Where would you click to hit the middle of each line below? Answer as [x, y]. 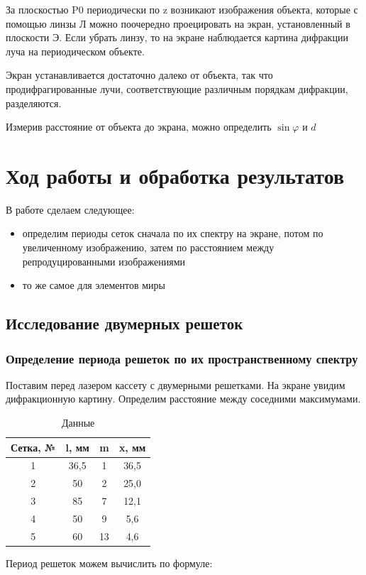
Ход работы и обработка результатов [175, 175]
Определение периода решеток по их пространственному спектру [182, 358]
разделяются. [34, 103]
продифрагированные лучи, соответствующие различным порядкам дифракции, [177, 88]
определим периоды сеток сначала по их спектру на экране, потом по [173, 233]
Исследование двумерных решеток [124, 323]
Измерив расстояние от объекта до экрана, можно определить [139, 127]
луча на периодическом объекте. [75, 51]
